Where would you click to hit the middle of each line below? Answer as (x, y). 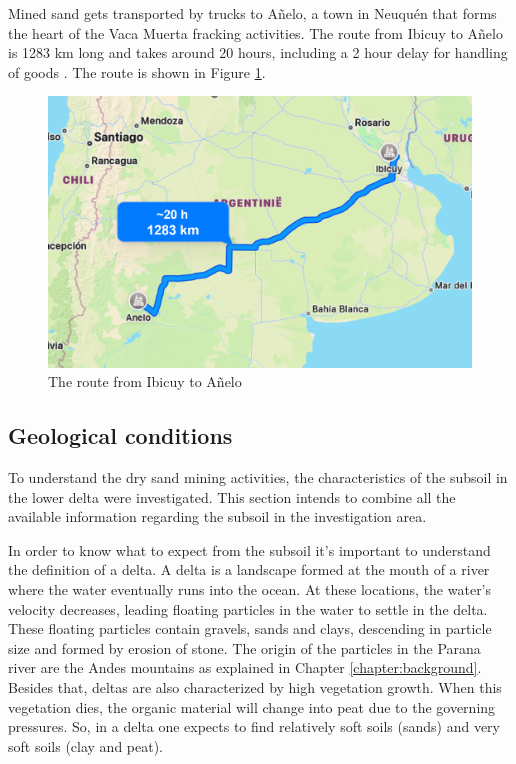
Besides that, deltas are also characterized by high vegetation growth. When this (255, 686)
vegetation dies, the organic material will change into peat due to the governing (252, 706)
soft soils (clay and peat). (86, 745)
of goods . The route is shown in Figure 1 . (137, 71)
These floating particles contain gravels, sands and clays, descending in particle (250, 628)
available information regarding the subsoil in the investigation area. (217, 516)
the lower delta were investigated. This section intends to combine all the (232, 496)
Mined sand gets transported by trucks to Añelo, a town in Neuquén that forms (252, 13)
